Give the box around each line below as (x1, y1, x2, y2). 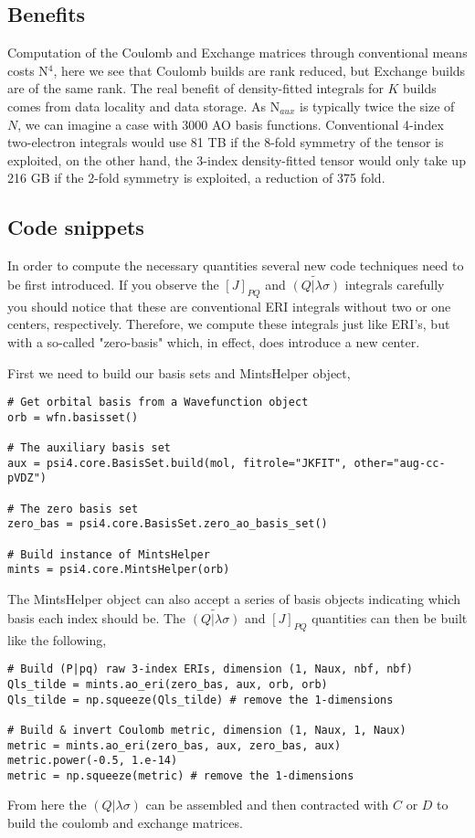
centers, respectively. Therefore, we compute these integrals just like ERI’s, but (7, 314, 450, 334)
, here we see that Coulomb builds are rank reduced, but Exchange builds (53, 60, 466, 80)
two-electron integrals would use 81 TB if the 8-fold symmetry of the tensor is (7, 133, 444, 152)
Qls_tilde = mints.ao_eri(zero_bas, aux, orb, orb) (7, 677, 328, 691)
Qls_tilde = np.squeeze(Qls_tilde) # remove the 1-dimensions (7, 693, 394, 706)
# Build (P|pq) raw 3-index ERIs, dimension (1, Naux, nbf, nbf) (7, 663, 413, 676)
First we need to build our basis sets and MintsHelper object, (7, 363, 351, 382)
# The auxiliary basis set (7, 441, 171, 455)
